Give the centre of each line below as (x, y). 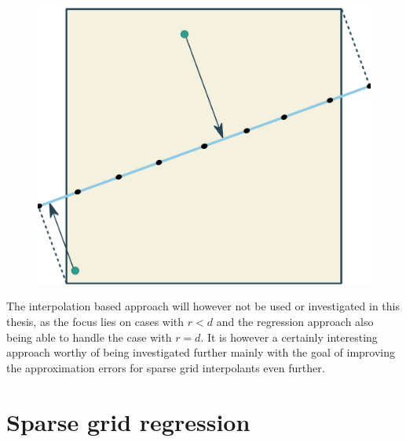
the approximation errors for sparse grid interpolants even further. (166, 367)
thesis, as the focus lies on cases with (95, 322)
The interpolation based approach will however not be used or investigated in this (203, 306)
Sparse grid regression (128, 421)
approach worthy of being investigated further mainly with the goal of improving (201, 352)
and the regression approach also (295, 322)
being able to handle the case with (89, 337)
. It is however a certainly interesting (289, 337)
